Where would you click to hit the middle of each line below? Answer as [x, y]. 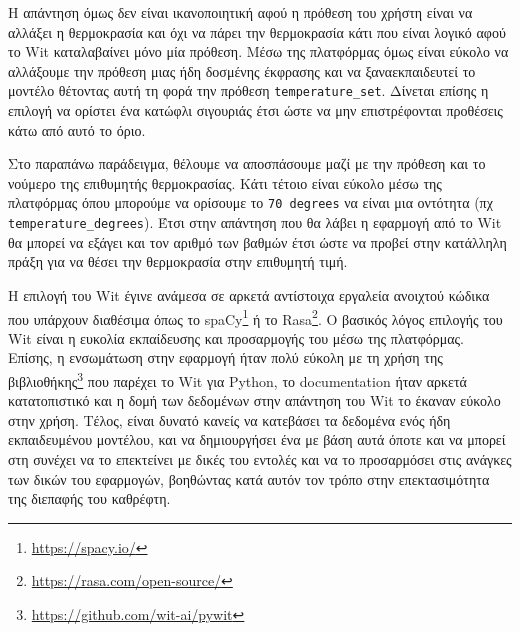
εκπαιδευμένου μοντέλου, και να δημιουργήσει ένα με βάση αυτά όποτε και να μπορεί [257, 439]
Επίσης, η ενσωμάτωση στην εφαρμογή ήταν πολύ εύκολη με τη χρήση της [225, 357]
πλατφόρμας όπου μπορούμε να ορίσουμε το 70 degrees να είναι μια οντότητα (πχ [250, 202]
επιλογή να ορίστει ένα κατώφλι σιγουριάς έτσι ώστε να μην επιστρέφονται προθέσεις [255, 110]
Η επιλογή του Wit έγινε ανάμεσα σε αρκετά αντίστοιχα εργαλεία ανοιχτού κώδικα [249, 294]
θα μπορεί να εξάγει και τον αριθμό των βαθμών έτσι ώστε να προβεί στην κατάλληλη [257, 241]
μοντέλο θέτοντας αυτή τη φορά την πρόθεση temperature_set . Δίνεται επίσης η [248, 90]
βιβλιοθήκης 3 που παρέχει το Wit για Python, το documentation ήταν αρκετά [237, 379]
